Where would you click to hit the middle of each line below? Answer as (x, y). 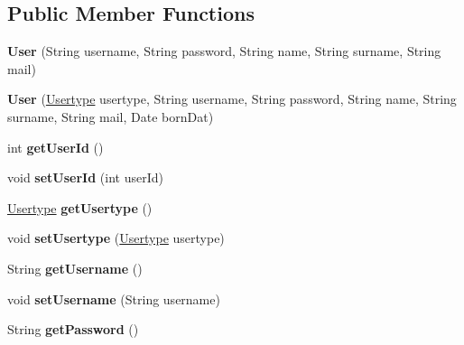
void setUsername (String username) (114, 298)
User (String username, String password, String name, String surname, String (224, 51)
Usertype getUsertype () (80, 207)
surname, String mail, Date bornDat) (111, 116)
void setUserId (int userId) (85, 177)
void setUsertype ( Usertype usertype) (116, 238)
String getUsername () (75, 268)
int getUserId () (56, 147)
